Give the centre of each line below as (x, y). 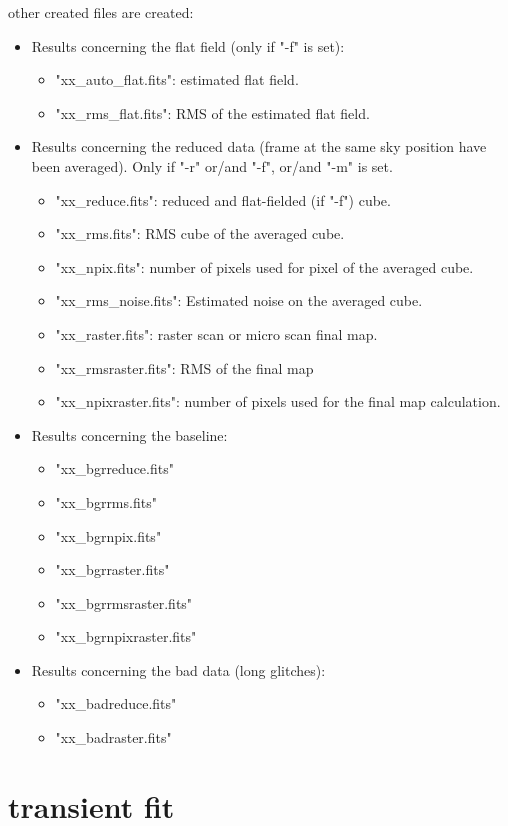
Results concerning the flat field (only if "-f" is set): (188, 45)
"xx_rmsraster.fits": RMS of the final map (184, 367)
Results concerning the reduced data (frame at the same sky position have (259, 146)
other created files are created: (101, 12)
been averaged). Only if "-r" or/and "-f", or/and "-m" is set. (212, 165)
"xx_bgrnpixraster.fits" (126, 636)
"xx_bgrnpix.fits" (108, 535)
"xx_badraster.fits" (113, 737)
